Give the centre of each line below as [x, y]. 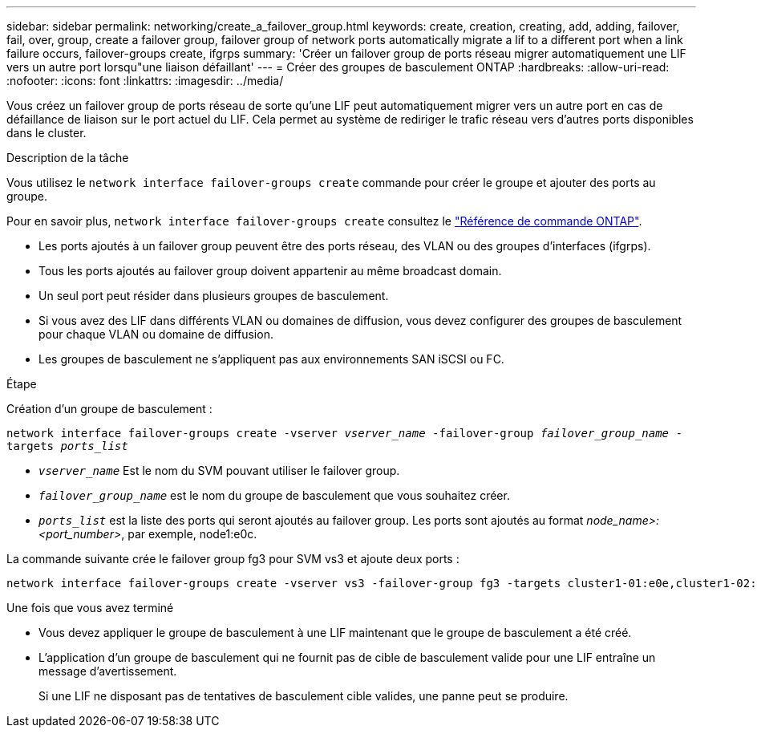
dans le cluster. [47, 133]
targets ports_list [67, 446]
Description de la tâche [68, 158]
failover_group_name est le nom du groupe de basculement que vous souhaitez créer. [274, 495]
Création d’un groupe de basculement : [109, 409]
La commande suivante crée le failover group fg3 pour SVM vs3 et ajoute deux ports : [233, 559]
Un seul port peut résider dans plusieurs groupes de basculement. [214, 296]
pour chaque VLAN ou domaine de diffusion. [156, 334]
